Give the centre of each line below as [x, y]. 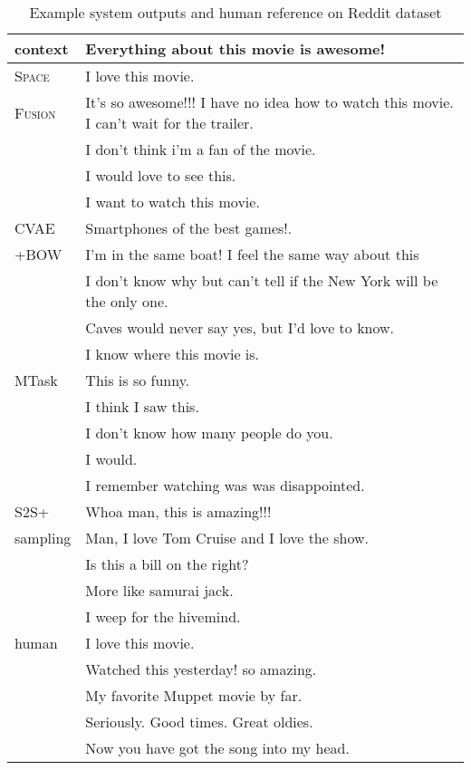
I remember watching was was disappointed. [225, 485]
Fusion [35, 112]
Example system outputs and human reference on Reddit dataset [235, 12]
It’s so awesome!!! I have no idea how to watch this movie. [269, 102]
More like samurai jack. [159, 590]
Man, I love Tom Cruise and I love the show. [227, 538]
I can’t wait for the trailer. [169, 123]
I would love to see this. [161, 175]
